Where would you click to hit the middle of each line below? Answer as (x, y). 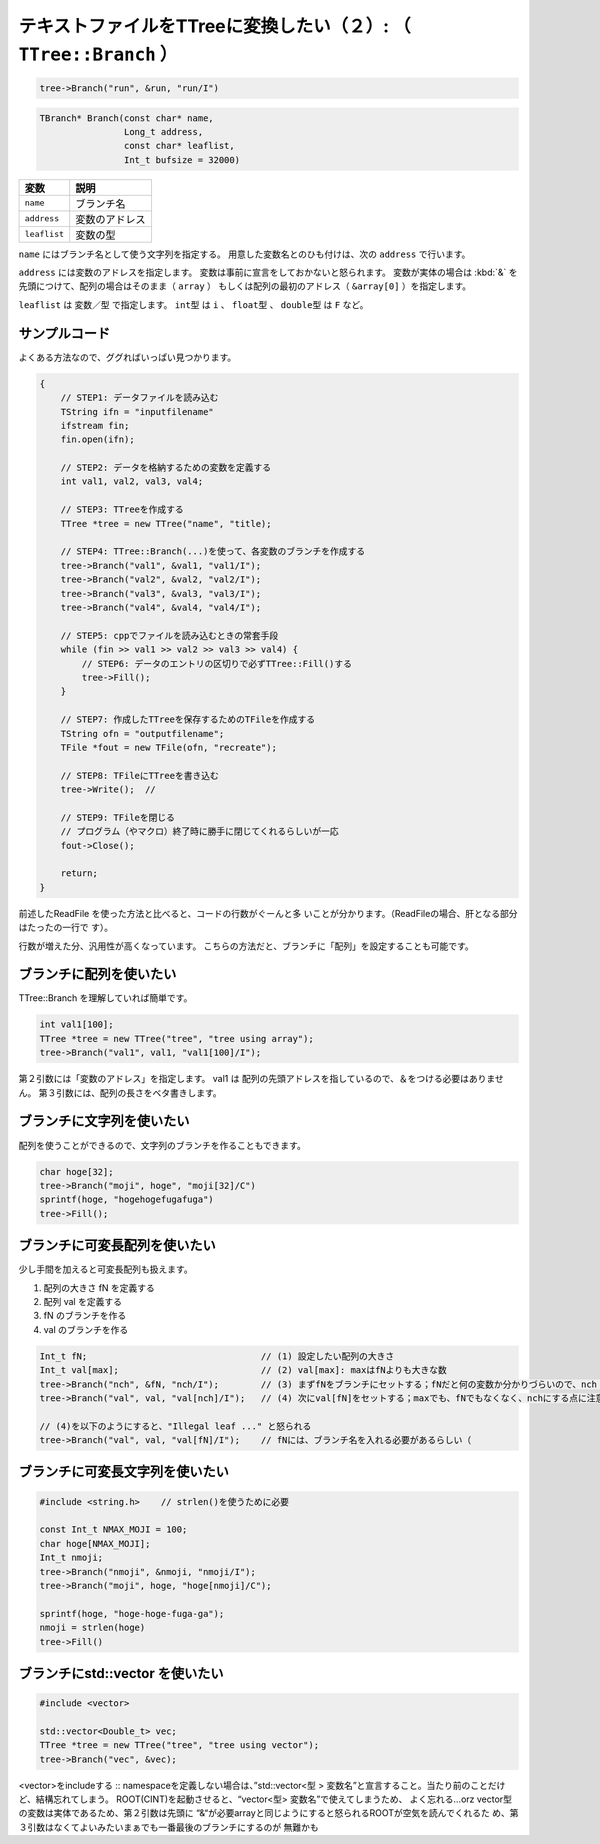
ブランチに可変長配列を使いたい (117, 1245)
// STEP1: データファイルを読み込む (139, 398)
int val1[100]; (76, 1024)
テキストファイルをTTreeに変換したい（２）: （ (215, 26)
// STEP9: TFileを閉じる (117, 817)
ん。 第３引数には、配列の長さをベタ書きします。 (120, 1092)
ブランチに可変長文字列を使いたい (123, 1471)
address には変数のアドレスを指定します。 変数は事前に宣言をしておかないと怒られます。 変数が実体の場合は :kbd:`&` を (268, 272)
